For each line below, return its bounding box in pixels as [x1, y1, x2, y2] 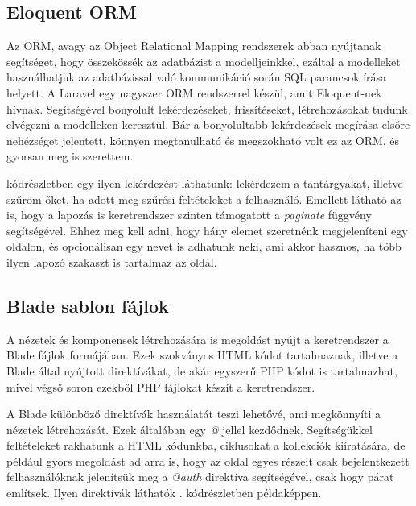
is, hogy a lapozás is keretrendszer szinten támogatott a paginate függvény [6, 206, 372, 223]
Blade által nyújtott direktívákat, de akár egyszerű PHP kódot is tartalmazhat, [6, 362, 397, 379]
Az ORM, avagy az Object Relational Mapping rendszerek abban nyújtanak [6, 37, 381, 54]
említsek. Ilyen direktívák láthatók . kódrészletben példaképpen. [6, 484, 322, 501]
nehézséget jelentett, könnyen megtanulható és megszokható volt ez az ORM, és [6, 131, 400, 148]
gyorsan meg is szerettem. [6, 147, 134, 164]
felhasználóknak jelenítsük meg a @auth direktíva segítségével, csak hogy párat [6, 468, 394, 485]
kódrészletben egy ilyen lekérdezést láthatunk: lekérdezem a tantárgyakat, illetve [6, 174, 403, 191]
